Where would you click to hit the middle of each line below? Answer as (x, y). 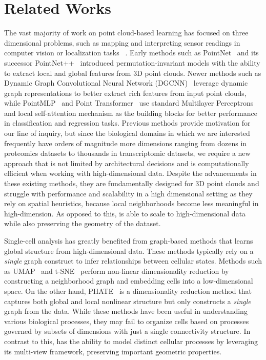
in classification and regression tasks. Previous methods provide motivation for (127, 123)
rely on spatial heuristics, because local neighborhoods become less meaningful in (131, 203)
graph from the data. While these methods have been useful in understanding (126, 311)
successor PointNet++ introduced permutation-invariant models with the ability (132, 62)
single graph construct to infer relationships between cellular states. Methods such (133, 261)
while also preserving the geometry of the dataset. (83, 223)
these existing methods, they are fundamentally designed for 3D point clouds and (132, 183)
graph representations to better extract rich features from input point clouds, (125, 93)
